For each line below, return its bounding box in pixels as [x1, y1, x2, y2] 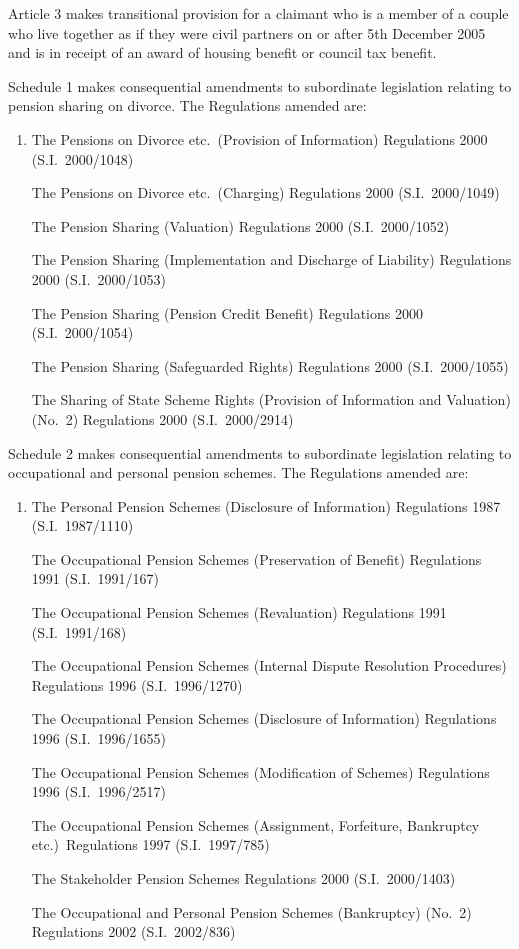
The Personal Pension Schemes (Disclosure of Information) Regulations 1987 [31, 495, 501, 516]
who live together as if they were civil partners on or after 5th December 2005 [8, 22, 486, 43]
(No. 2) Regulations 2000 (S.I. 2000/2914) [31, 408, 294, 429]
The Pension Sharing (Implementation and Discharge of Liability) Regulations [31, 249, 512, 270]
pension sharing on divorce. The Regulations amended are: [8, 95, 367, 116]
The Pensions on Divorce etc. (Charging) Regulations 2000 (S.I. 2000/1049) [31, 182, 500, 203]
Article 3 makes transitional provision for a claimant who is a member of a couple [8, 3, 509, 23]
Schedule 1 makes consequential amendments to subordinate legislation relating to [8, 75, 512, 96]
